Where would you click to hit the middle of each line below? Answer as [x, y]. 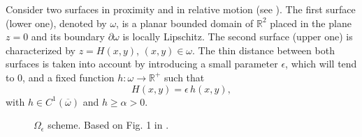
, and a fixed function [68, 77]
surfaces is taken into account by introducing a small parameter [142, 64]
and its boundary [68, 37]
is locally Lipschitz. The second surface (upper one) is [238, 37]
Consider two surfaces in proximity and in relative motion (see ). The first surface [181, 9]
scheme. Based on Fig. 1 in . [108, 125]
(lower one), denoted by [56, 23]
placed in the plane [311, 23]
